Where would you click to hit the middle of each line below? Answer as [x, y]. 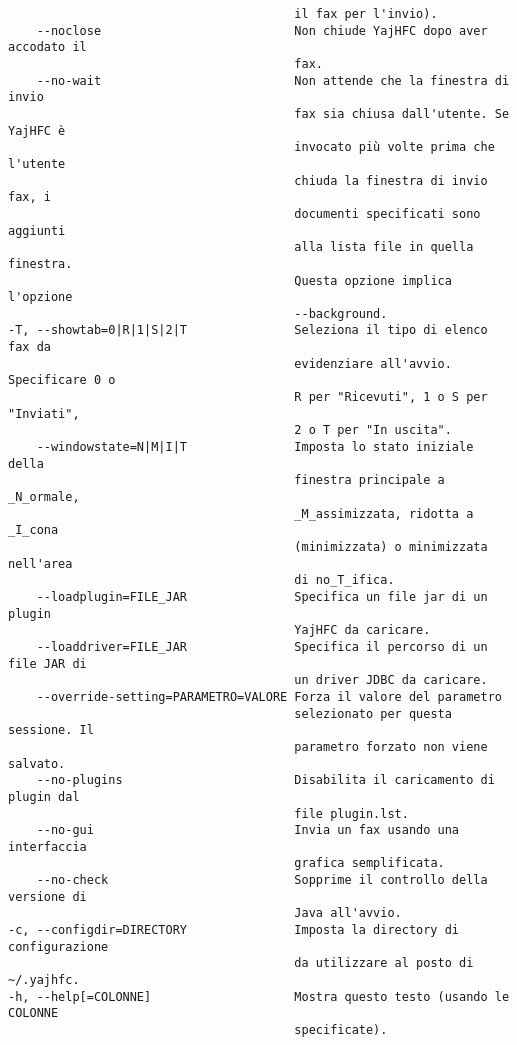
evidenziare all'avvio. [373, 363]
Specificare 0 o [62, 380]
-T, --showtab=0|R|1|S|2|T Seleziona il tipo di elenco [248, 330]
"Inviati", [44, 413]
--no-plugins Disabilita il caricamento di [265, 780]
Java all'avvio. [348, 913]
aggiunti [37, 230]
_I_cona [33, 530]
